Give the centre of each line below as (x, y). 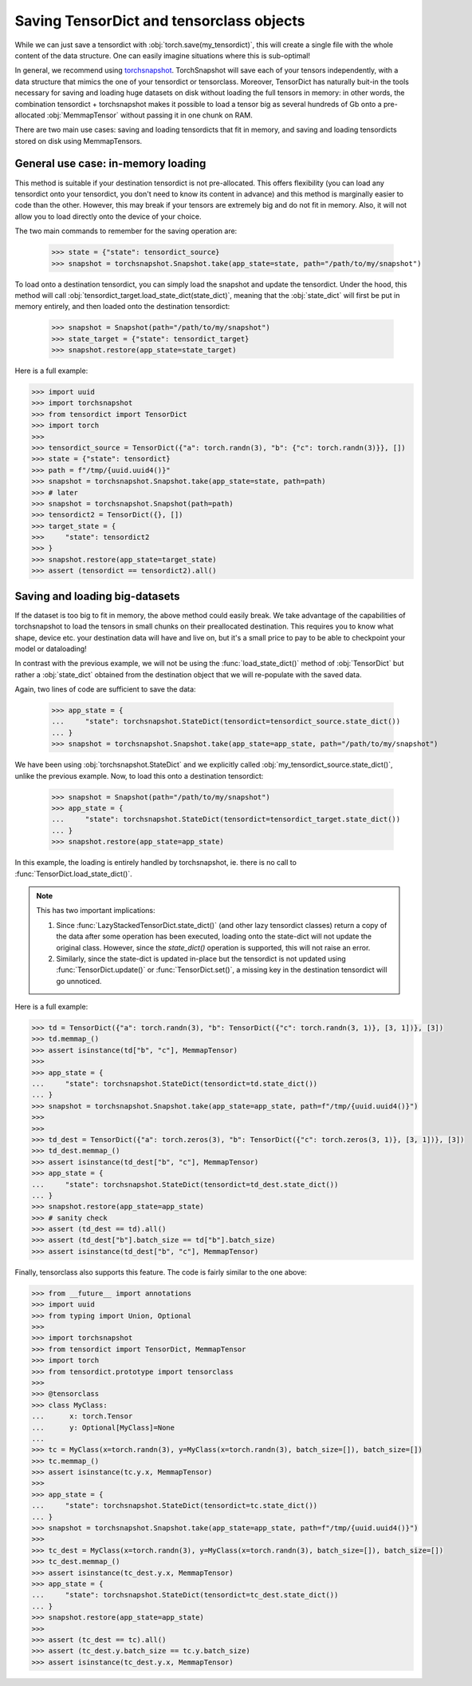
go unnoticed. (79, 981)
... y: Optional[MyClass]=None (103, 1427)
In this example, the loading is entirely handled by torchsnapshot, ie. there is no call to (155, 863)
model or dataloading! (51, 649)
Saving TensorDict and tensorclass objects (160, 21)
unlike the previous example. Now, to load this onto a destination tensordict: (139, 776)
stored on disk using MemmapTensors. (79, 141)
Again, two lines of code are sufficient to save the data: (105, 689)
